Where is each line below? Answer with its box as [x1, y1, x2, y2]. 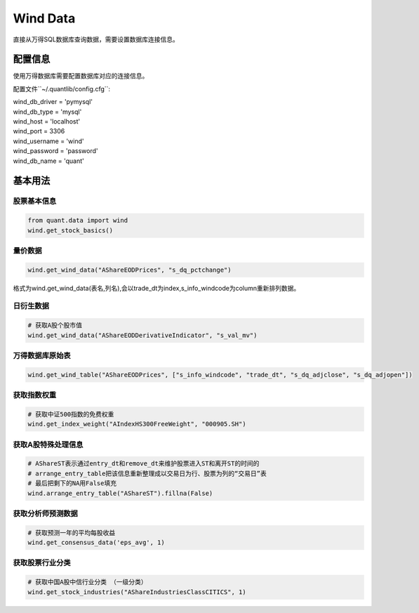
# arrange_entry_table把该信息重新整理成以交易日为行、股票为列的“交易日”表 [27, 469, 267, 477]
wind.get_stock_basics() [27, 226, 114, 235]
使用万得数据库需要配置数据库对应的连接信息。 [13, 72, 149, 80]
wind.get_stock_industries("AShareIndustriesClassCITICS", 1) [27, 588, 246, 596]
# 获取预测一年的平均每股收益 [27, 529, 116, 536]
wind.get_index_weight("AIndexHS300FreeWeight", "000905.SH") [27, 420, 246, 428]
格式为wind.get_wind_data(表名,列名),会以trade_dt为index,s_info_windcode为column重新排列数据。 [13, 284, 300, 292]
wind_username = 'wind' [13, 137, 84, 145]
